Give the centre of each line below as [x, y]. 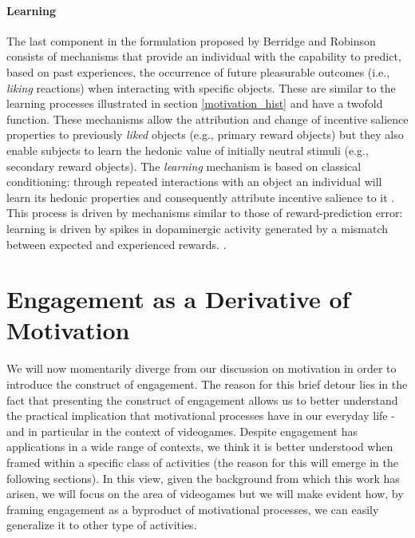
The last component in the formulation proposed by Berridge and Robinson [191, 40]
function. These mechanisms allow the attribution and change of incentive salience [207, 119]
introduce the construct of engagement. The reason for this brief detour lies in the [207, 384]
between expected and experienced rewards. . [117, 244]
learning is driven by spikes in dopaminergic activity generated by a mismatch [198, 228]
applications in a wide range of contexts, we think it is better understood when [200, 447]
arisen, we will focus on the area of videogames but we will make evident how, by [205, 494]
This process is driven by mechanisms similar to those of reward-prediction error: [205, 213]
